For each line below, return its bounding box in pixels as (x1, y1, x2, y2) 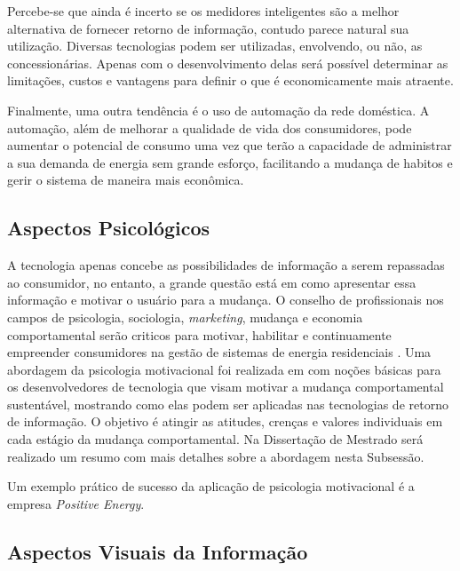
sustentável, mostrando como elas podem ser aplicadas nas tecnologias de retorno (7, 394, 448, 413)
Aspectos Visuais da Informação (7, 537, 308, 565)
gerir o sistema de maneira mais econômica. (7, 171, 244, 189)
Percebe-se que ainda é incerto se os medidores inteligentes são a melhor (7, 2, 400, 20)
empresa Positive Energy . (7, 494, 145, 512)
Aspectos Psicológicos (7, 214, 210, 242)
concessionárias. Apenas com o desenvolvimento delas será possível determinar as (7, 53, 448, 72)
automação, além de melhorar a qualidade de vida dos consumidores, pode (7, 118, 412, 137)
